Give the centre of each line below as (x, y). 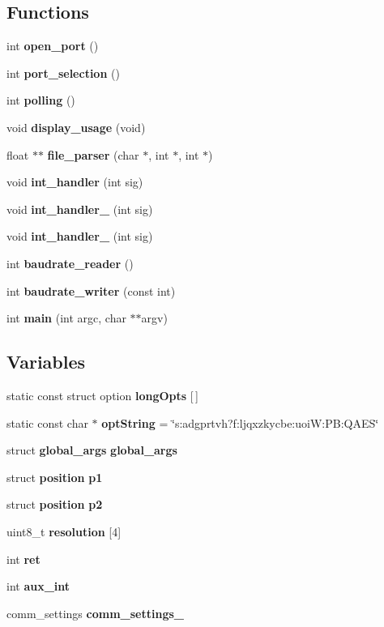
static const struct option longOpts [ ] (102, 395)
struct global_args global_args (92, 450)
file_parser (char (93, 154)
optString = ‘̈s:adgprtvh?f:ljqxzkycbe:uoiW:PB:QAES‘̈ (240, 422)
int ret (23, 559)
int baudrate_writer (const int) (91, 290)
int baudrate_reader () (70, 263)
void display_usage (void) (76, 127)
